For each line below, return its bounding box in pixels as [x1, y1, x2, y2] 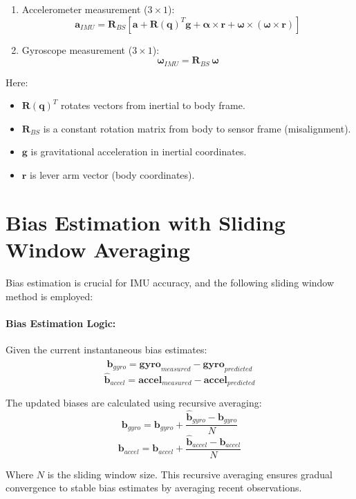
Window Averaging [6, 235, 190, 263]
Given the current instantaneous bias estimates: [6, 342, 207, 356]
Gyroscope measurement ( [21, 42, 133, 57]
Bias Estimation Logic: [6, 315, 116, 330]
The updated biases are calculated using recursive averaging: [6, 395, 262, 410]
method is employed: [6, 288, 93, 303]
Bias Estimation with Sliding [6, 208, 285, 236]
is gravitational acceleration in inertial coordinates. [30, 144, 247, 159]
